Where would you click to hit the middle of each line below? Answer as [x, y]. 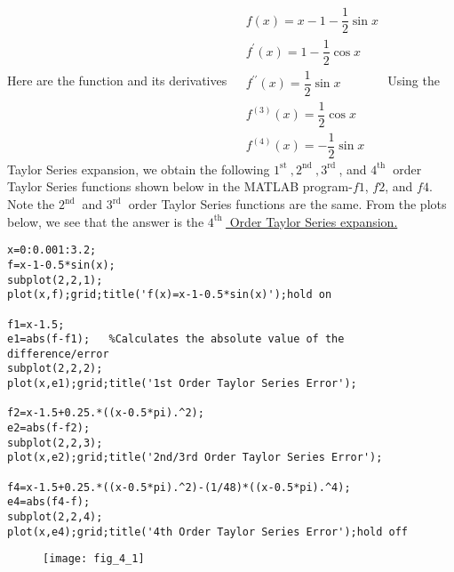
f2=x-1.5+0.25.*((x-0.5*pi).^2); [106, 413]
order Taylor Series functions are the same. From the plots [287, 204]
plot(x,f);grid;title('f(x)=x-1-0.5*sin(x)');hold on [170, 295]
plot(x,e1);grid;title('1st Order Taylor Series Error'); [182, 384]
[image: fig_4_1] [94, 559]
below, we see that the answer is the [106, 221]
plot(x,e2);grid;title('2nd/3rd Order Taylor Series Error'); [195, 458]
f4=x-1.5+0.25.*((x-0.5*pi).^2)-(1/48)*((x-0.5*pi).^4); [179, 487]
